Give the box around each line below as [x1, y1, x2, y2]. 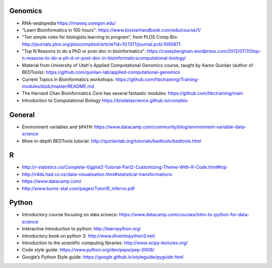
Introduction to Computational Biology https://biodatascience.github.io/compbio [22, 97, 188, 103]
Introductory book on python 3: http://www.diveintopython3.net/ [22, 233, 156, 239]
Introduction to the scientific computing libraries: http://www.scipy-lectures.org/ [22, 240, 188, 246]
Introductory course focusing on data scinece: [22, 212, 118, 218]
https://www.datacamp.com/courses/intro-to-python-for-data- [119, 212, 250, 218]
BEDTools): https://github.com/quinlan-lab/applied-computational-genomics [22, 69, 180, 75]
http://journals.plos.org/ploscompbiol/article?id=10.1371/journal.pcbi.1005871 [22, 41, 181, 47]
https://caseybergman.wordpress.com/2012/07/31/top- [147, 48, 261, 54]
